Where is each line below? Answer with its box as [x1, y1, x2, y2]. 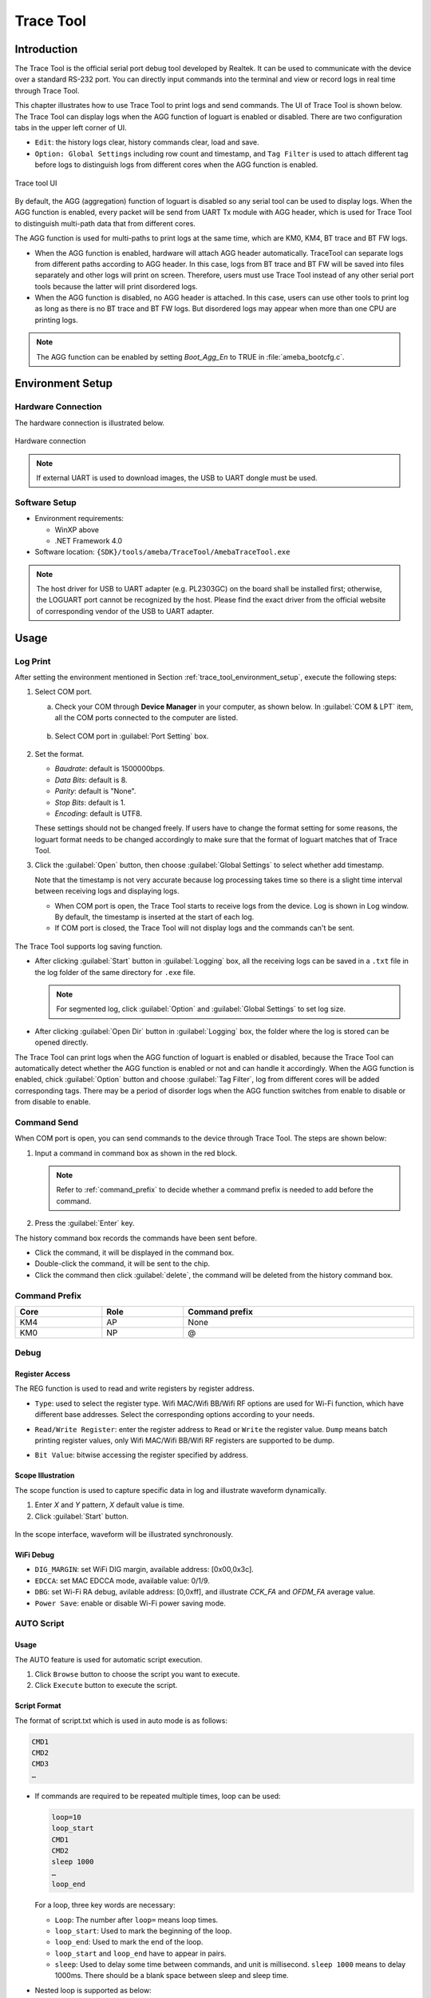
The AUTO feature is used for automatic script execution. [14, 1654, 203, 1664]
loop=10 [51, 1813, 81, 1821]
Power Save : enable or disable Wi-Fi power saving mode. [34, 1598, 227, 1608]
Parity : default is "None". [54, 786, 136, 796]
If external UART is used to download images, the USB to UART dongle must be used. [36, 472, 318, 483]
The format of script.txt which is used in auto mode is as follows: [14, 1715, 227, 1725]
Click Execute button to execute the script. [34, 1681, 178, 1690]
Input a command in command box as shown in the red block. [34, 1148, 238, 1158]
